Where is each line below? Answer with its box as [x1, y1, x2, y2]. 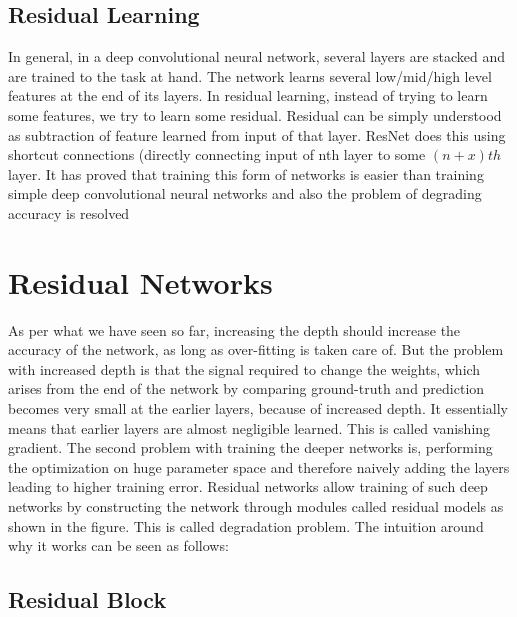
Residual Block [8, 584, 167, 615]
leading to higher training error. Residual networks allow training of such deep [8, 476, 488, 497]
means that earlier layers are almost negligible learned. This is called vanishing [8, 417, 491, 438]
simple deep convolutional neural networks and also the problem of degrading [8, 183, 482, 204]
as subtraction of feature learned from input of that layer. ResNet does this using [8, 124, 506, 145]
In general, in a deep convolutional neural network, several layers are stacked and [8, 46, 506, 67]
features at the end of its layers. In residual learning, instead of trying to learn [8, 85, 488, 106]
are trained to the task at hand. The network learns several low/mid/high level [8, 65, 492, 86]
